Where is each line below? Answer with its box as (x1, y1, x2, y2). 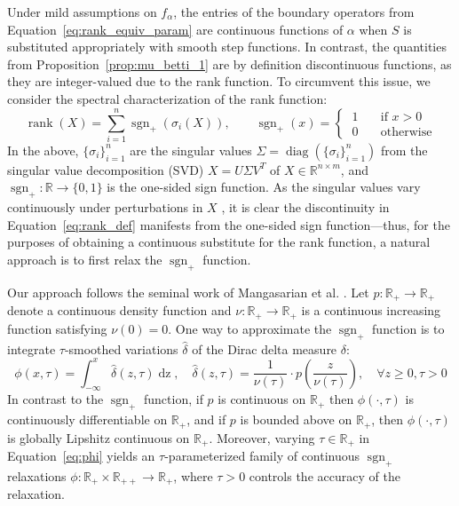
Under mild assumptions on (7, 3, 157, 20)
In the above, (7, 140, 79, 159)
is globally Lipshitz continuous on (7, 428, 190, 447)
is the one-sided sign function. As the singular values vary (107, 178, 421, 196)
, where (173, 466, 213, 485)
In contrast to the (7, 390, 104, 408)
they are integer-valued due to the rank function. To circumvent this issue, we (7, 72, 431, 91)
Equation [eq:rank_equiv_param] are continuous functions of (7, 20, 344, 38)
